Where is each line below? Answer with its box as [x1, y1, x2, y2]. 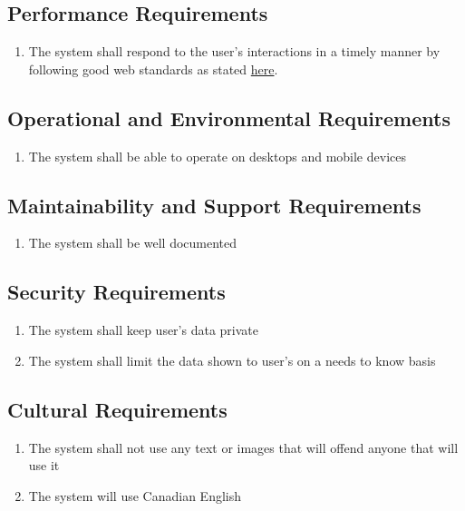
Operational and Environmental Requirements [7, 103, 450, 132]
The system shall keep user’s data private [28, 320, 258, 339]
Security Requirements [7, 278, 226, 306]
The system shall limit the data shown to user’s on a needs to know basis [28, 350, 436, 369]
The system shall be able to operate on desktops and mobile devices [28, 146, 406, 165]
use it [28, 456, 60, 475]
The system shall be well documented [28, 233, 237, 252]
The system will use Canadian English [28, 486, 242, 505]
